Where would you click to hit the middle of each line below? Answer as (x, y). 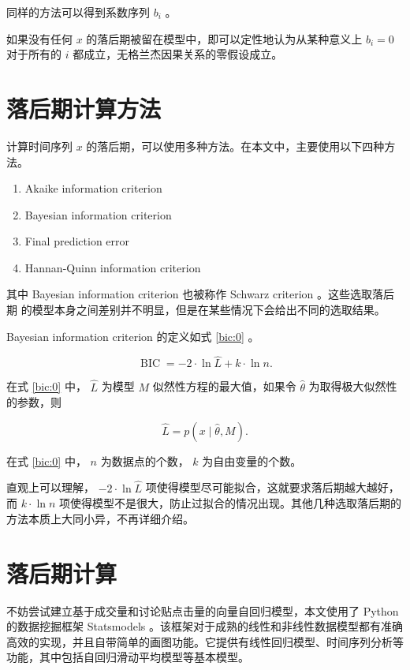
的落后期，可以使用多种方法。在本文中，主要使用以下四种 (235, 146)
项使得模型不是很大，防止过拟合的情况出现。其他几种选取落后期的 (231, 503)
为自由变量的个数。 (252, 460)
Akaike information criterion (93, 188)
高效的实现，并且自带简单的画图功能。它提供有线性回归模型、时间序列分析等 (205, 641)
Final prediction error (77, 241)
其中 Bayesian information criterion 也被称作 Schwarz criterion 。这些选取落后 (201, 294)
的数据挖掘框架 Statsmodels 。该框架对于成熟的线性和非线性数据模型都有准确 (205, 626)
